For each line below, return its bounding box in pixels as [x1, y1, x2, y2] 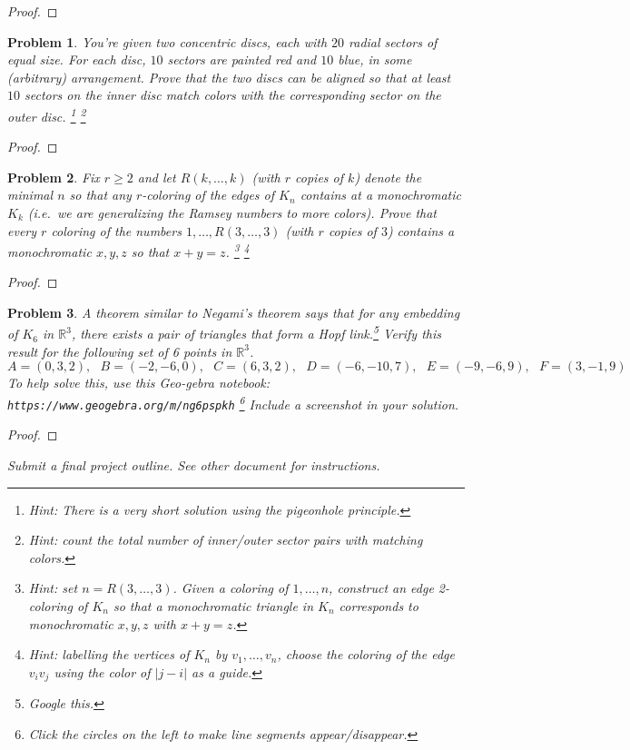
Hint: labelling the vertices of [28, 645, 190, 664]
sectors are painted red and [167, 50, 317, 69]
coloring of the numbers [51, 221, 182, 240]
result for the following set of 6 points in [7, 341, 232, 360]
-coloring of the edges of [142, 185, 275, 204]
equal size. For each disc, [7, 50, 146, 69]
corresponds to [339, 596, 418, 615]
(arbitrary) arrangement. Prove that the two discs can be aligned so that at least [7, 67, 451, 86]
